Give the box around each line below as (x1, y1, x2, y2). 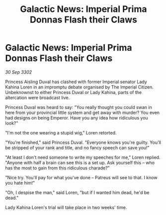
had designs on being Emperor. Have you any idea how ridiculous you (5, 114, 148, 120)
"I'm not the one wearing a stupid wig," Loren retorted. (5, 129, 117, 135)
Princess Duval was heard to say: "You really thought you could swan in (5, 104, 153, 110)
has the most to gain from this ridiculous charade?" (5, 165, 110, 171)
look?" (5, 120, 18, 126)
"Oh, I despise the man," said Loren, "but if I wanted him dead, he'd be (5, 189, 150, 195)
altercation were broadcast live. (5, 95, 70, 101)
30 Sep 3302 (5, 69, 32, 75)
